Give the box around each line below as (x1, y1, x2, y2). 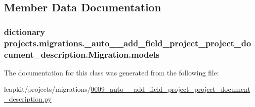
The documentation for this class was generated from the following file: (4, 67, 219, 77)
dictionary (4, 25, 45, 37)
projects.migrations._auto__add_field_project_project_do (4, 36, 251, 49)
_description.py (4, 94, 52, 104)
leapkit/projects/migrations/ (4, 84, 91, 94)
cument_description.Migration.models (4, 48, 160, 60)
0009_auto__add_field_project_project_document (90, 84, 251, 94)
